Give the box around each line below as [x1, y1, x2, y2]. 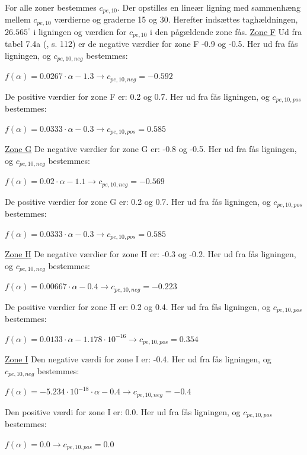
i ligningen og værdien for [33, 25, 127, 37]
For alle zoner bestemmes [5, 1, 97, 13]
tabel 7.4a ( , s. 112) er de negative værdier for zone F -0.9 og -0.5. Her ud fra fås [5, 37, 298, 50]
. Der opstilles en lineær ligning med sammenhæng [117, 1, 300, 13]
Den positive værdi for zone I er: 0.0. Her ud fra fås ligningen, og [5, 405, 241, 418]
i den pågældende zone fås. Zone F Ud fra [150, 25, 302, 37]
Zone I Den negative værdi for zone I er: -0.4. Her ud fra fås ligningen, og [5, 353, 271, 365]
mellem [5, 13, 31, 26]
